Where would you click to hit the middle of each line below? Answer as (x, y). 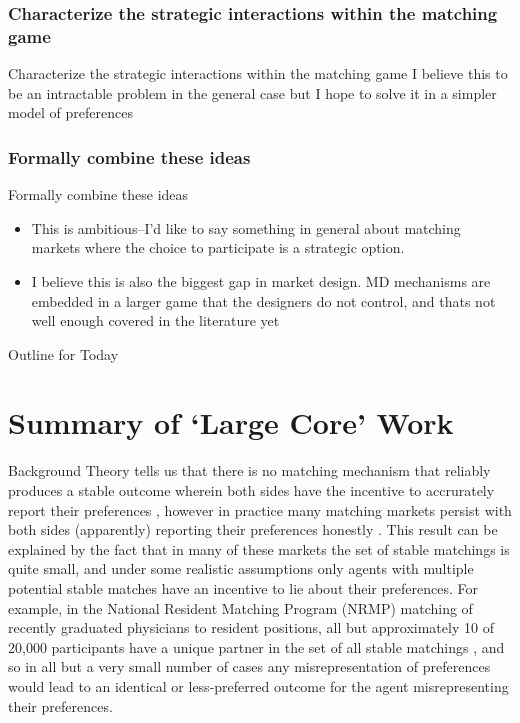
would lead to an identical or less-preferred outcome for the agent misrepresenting (258, 685)
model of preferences (70, 112)
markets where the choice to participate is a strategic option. (218, 247)
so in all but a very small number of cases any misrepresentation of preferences (249, 666)
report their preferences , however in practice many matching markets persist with (260, 509)
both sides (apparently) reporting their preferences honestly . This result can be (253, 529)
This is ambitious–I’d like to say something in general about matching (246, 227)
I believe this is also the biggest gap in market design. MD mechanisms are (261, 280)
